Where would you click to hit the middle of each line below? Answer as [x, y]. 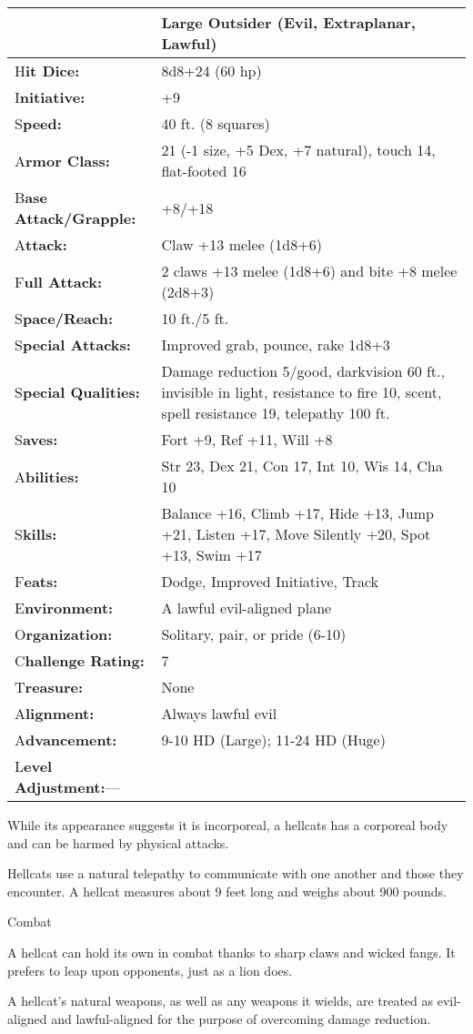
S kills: [36, 534]
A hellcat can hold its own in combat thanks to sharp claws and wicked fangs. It [231, 952]
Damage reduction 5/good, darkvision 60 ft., [303, 371]
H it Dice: [47, 71]
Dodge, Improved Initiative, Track [270, 581]
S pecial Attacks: [73, 345]
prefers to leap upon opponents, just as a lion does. [150, 970]
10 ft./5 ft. [195, 318]
